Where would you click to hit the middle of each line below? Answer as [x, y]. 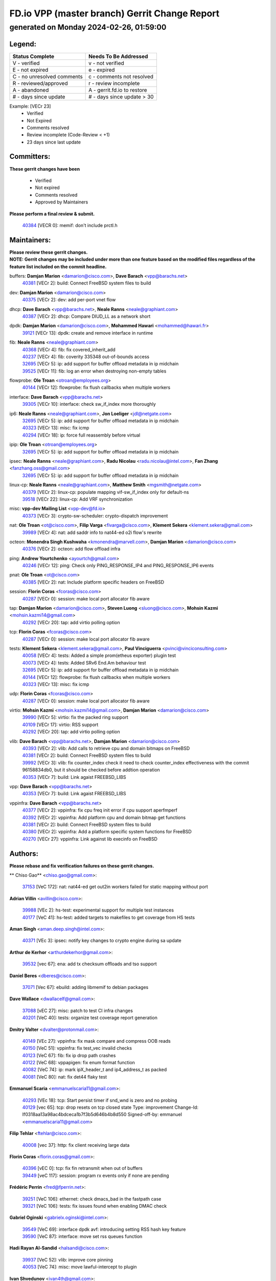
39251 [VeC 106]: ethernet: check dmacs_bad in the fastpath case [92, 1199]
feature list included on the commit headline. [58, 266]
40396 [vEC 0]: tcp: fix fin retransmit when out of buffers [82, 1168]
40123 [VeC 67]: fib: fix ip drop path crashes [69, 1055]
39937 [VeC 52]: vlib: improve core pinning [68, 1259]
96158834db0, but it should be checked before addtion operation [91, 770]
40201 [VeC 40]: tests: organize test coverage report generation [90, 1018]
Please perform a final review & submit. [52, 214]
